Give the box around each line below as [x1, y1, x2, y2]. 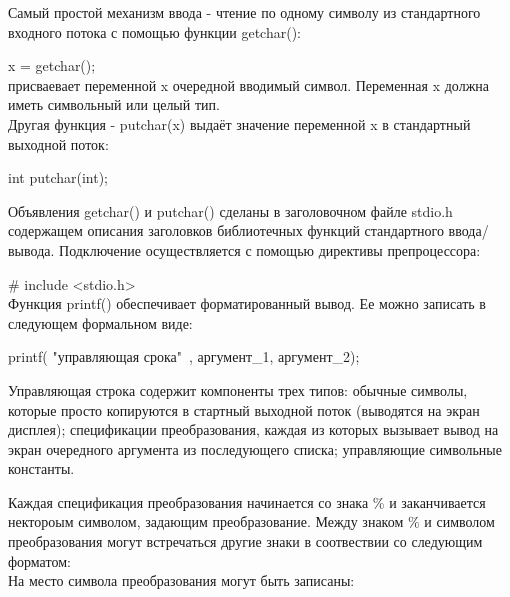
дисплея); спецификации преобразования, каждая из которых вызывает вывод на [8, 419, 499, 440]
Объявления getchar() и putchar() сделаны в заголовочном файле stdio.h [8, 200, 453, 221]
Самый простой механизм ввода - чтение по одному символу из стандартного [8, 2, 481, 22]
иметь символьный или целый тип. [8, 94, 220, 115]
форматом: [8, 550, 71, 571]
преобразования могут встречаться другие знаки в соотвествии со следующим [8, 531, 483, 552]
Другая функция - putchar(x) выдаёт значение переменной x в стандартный [8, 113, 471, 134]
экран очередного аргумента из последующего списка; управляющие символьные [8, 438, 502, 459]
